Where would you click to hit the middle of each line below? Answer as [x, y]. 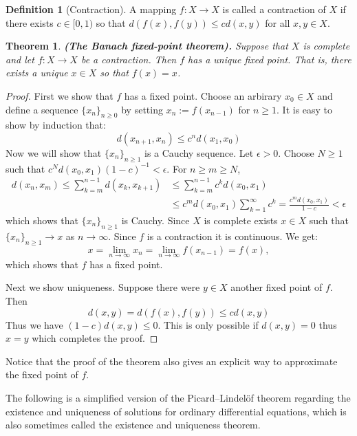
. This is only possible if [208, 324]
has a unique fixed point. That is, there [270, 59]
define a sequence [42, 109]
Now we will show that [54, 152]
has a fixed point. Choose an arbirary [203, 95]
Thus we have [34, 324]
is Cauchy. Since [155, 220]
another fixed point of [277, 287]
